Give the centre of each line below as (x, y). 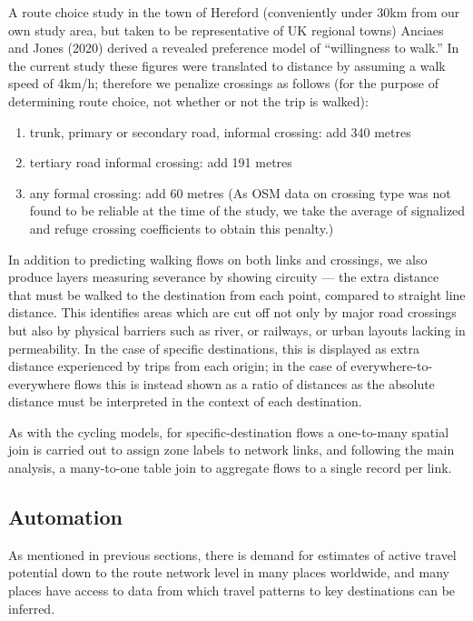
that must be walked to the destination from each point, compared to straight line (237, 294)
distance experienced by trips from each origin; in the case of (177, 366)
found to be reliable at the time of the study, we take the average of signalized (247, 210)
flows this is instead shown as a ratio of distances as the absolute (254, 383)
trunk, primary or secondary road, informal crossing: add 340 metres (220, 131)
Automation (65, 517)
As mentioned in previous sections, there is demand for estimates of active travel (232, 554)
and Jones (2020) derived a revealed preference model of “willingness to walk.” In (234, 48)
